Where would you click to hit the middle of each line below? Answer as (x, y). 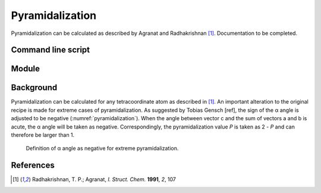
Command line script (51, 50)
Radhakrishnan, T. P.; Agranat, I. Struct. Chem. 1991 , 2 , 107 (104, 179)
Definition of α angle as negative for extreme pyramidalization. (102, 149)
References (33, 165)
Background (34, 88)
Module (25, 69)
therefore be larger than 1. (43, 135)
